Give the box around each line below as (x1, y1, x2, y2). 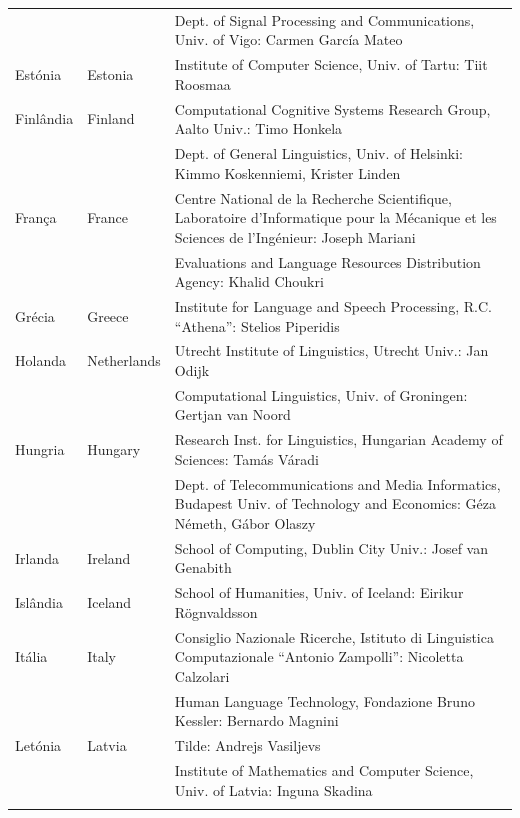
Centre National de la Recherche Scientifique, (174, 187, 452, 208)
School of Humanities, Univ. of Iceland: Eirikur (174, 582, 464, 603)
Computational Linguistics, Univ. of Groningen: (174, 384, 468, 405)
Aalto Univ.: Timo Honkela (174, 118, 343, 139)
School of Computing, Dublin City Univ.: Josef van (174, 537, 488, 558)
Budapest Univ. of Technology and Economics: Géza (174, 493, 496, 514)
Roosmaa (174, 73, 231, 94)
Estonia (87, 63, 134, 84)
